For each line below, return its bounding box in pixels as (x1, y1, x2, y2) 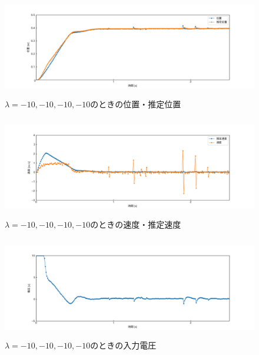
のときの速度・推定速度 (90, 218, 181, 231)
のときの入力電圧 (90, 338, 157, 351)
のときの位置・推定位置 (90, 97, 181, 110)
